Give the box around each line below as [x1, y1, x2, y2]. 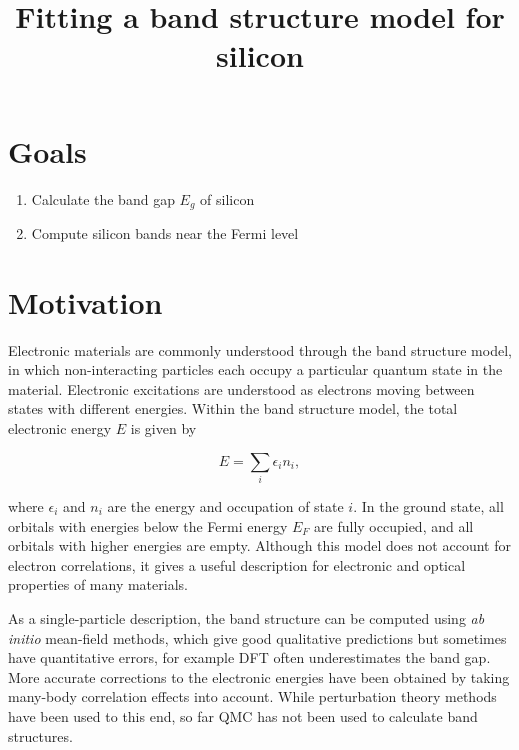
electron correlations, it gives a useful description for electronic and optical [8, 554, 466, 575]
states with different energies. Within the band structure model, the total [8, 398, 458, 419]
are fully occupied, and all [314, 515, 474, 536]
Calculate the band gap [31, 188, 175, 209]
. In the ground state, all [353, 495, 504, 516]
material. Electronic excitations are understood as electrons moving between [8, 378, 475, 399]
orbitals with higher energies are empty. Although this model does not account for [8, 535, 511, 556]
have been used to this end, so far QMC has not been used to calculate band [8, 705, 478, 726]
